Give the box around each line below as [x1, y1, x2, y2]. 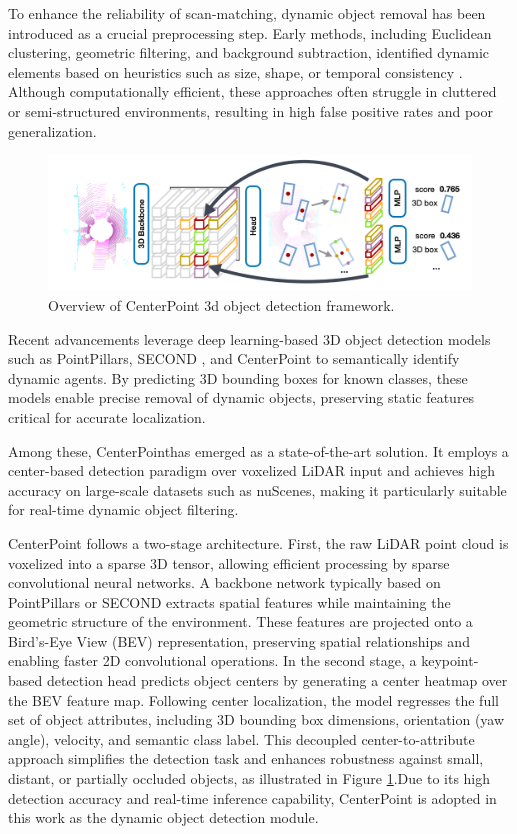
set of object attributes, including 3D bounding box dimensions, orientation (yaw [8, 709, 505, 730]
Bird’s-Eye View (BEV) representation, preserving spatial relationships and [8, 630, 470, 651]
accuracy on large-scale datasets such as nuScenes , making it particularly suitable [8, 479, 507, 500]
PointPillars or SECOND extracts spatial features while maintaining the [8, 591, 451, 612]
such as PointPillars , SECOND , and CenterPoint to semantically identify [8, 348, 460, 369]
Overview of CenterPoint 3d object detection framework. [48, 294, 395, 315]
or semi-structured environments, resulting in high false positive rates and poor [8, 100, 494, 121]
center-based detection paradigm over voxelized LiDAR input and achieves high [8, 460, 495, 481]
